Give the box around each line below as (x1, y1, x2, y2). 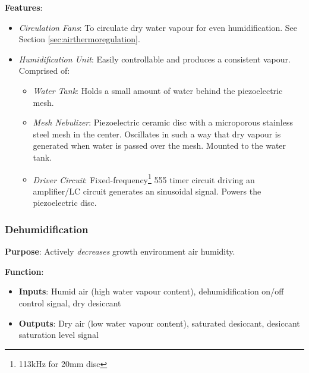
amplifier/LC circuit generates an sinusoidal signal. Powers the (33, 184, 261, 197)
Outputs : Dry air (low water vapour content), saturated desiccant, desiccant (18, 316, 300, 329)
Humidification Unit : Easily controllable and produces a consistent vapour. (18, 52, 291, 65)
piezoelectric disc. (33, 196, 97, 209)
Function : (5, 265, 44, 277)
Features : (5, 1, 43, 13)
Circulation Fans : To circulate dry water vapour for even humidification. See (18, 21, 297, 33)
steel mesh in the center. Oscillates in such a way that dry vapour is (33, 127, 281, 140)
